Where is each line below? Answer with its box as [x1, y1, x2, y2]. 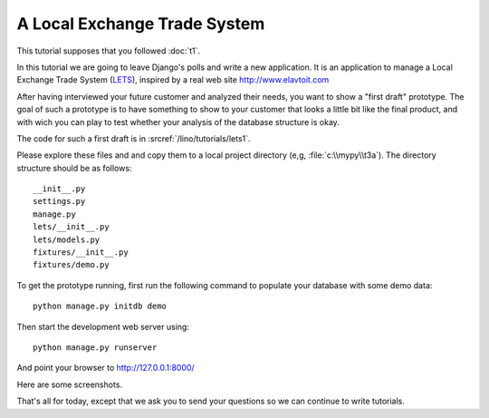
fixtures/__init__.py [33, 248, 129, 258]
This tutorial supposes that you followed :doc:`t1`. [16, 45, 201, 56]
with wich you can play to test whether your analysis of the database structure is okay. [16, 116, 340, 127]
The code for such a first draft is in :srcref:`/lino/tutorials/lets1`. [16, 132, 251, 144]
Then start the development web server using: [16, 321, 190, 332]
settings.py [33, 196, 86, 207]
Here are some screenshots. [16, 379, 122, 390]
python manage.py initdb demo [33, 301, 168, 312]
